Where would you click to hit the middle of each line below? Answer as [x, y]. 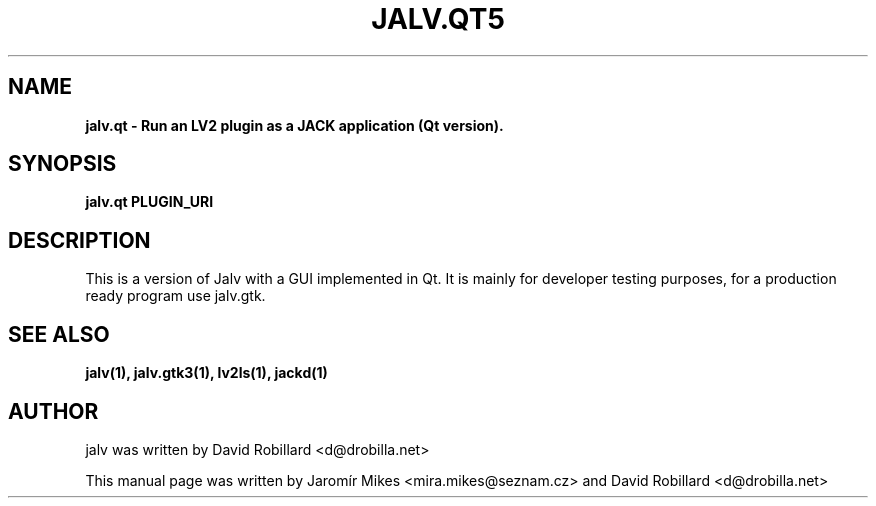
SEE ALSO [59, 334]
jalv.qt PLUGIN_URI [149, 202]
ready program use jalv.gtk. [175, 296]
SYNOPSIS [62, 164]
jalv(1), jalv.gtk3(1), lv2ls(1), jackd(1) [206, 373]
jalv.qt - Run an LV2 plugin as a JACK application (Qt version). [294, 125]
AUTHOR [53, 411]
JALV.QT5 [438, 19]
